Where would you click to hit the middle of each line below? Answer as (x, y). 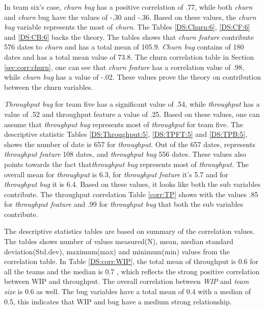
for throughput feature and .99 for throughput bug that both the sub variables (124, 204)
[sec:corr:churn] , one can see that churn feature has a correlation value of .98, (124, 67)
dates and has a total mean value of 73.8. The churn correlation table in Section (129, 56)
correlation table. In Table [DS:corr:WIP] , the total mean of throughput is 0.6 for (131, 261)
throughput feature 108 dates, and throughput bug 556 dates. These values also (125, 154)
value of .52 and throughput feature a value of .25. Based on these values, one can (132, 114)
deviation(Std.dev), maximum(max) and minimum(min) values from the (117, 251)
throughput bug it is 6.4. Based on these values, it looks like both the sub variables (132, 184)
